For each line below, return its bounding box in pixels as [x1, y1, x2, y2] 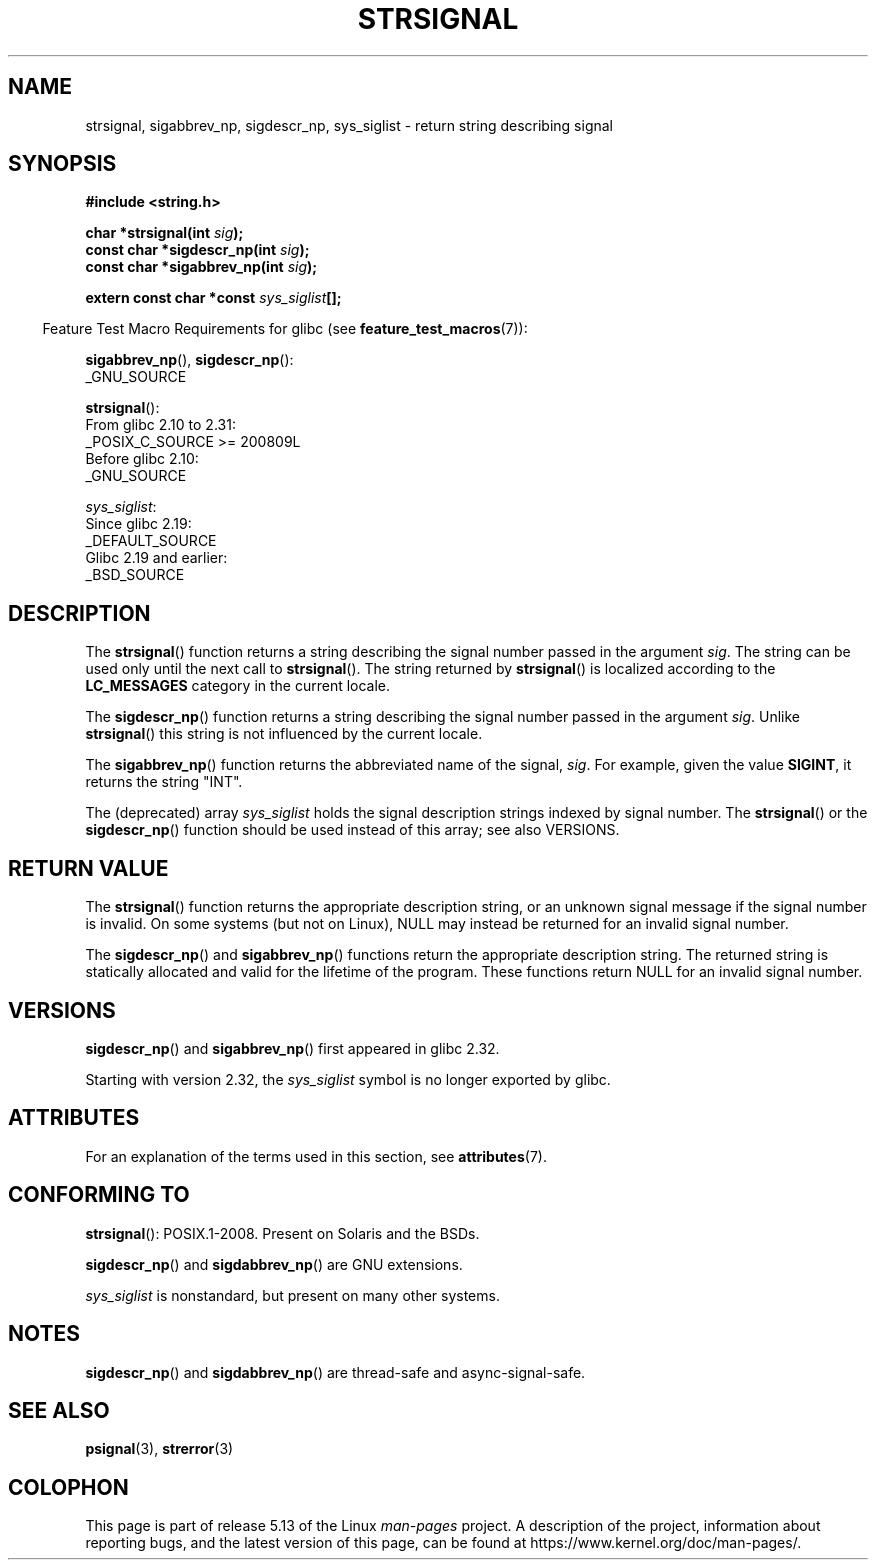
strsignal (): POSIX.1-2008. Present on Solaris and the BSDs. [85, 1224, 480, 1242]
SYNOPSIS [8, 151, 117, 177]
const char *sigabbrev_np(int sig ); [85, 258, 318, 276]
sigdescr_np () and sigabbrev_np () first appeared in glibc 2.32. [85, 1039, 500, 1057]
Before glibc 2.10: [85, 450, 199, 468]
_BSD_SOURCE [85, 566, 185, 584]
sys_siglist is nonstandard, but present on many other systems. [85, 1286, 500, 1304]
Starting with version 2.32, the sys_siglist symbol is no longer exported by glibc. [85, 1070, 611, 1088]
